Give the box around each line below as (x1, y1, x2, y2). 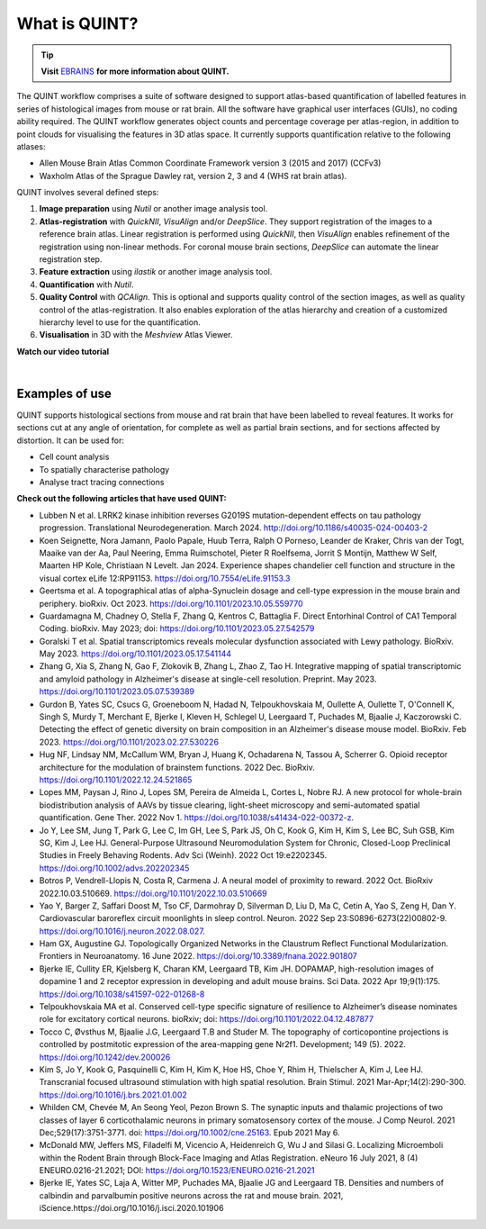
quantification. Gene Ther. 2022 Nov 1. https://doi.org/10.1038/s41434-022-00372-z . (39, 812, 355, 823)
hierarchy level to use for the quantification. (39, 316, 202, 328)
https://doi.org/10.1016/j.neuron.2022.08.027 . (39, 926, 206, 936)
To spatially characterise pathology (39, 464, 170, 474)
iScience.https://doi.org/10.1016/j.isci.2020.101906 (39, 1203, 224, 1214)
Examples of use (16, 385, 112, 401)
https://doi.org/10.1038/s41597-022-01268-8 (39, 989, 205, 999)
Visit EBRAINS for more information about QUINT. (40, 66, 229, 77)
